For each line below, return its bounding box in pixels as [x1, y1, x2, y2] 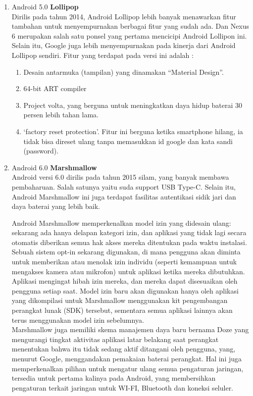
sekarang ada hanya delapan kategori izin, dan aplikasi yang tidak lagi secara [11, 227, 247, 238]
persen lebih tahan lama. [23, 109, 99, 120]
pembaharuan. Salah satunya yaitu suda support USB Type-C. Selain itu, [11, 181, 236, 192]
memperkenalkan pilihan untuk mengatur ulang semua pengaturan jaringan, [11, 363, 244, 373]
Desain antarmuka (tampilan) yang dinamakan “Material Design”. [23, 66, 224, 77]
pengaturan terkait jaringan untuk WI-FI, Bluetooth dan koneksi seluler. [11, 382, 234, 393]
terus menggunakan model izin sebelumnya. [11, 314, 144, 325]
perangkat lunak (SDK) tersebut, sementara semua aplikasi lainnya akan [11, 305, 233, 315]
